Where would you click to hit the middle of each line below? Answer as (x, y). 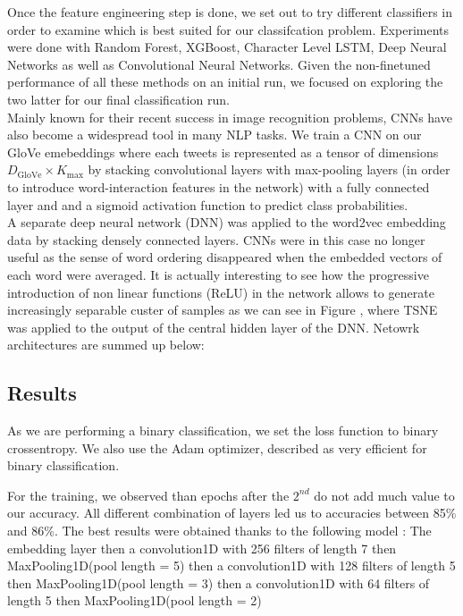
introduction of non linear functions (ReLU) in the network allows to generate (221, 292)
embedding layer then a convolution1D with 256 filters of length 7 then (202, 548)
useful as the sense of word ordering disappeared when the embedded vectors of (225, 257)
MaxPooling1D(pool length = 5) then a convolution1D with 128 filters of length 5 (231, 565)
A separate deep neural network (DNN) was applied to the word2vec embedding (227, 222)
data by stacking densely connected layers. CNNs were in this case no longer (216, 239)
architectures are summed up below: (106, 345)
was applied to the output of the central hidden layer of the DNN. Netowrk (214, 327)
